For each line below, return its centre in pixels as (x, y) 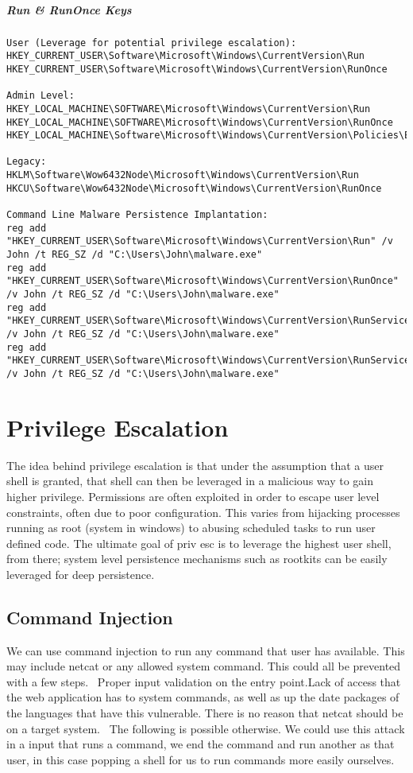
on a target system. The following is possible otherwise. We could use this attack (206, 728)
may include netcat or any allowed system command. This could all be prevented (204, 666)
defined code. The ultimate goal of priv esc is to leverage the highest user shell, (199, 543)
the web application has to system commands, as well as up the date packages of (203, 697)
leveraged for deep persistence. (81, 574)
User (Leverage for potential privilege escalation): (152, 43)
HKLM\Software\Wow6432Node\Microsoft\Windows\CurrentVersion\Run (183, 175)
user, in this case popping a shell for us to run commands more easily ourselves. (201, 759)
